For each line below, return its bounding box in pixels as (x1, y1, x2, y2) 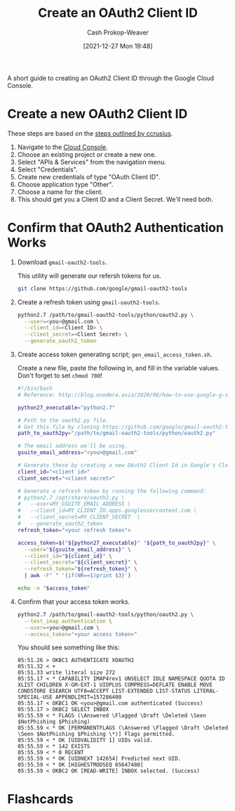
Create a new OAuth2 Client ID (7, 106, 188, 122)
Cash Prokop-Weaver (86, 28, 149, 37)
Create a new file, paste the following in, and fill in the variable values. (17, 364, 220, 372)
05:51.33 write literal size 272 (17, 669, 116, 676)
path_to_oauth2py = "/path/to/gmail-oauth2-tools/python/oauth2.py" (17, 430, 216, 437)
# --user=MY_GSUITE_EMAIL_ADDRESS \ (17, 500, 131, 507)
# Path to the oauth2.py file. (17, 417, 109, 424)
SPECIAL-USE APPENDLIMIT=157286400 (17, 694, 122, 701)
